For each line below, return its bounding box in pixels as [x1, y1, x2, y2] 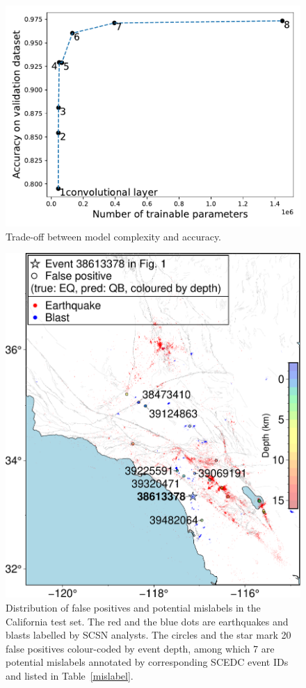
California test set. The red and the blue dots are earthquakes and [6, 614, 289, 628]
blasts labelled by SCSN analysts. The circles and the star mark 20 [6, 628, 291, 642]
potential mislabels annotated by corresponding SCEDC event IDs [6, 655, 289, 669]
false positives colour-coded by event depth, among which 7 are [6, 641, 275, 655]
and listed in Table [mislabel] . [6, 668, 134, 682]
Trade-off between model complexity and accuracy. [6, 229, 222, 243]
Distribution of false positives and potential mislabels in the [6, 600, 261, 614]
